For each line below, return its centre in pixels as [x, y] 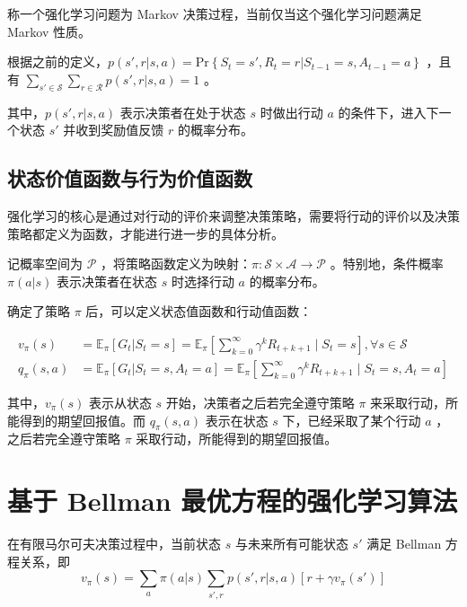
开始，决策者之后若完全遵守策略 [260, 402]
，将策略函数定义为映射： [176, 264]
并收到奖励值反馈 [114, 130]
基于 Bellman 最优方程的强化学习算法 [233, 501]
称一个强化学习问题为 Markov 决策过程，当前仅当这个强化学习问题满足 [215, 13]
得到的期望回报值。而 [82, 420]
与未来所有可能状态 [291, 544]
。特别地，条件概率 [387, 264]
